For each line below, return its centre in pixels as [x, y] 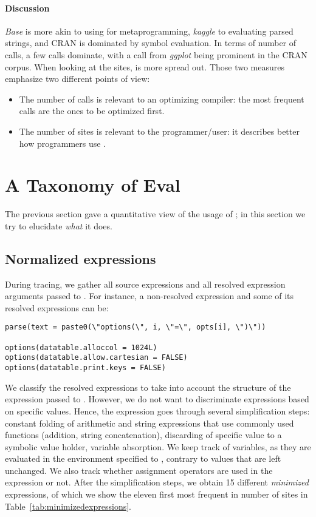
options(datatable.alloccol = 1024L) [81, 347]
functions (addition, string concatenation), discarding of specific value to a [143, 435]
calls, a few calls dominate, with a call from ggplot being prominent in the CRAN [156, 54]
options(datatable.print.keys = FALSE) [85, 368]
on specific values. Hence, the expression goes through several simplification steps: [157, 411]
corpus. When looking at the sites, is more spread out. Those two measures [145, 66]
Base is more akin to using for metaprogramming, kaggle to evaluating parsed [149, 31]
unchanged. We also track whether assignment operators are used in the [139, 470]
